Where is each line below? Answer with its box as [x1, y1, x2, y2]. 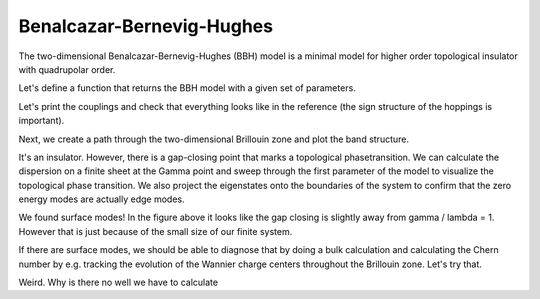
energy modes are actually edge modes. [18, 193, 185, 205]
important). [18, 115, 65, 127]
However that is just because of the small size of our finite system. [18, 225, 293, 237]
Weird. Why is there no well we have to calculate [18, 276, 219, 289]
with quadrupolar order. [18, 63, 116, 75]
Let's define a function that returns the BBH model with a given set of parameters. [18, 82, 357, 94]
